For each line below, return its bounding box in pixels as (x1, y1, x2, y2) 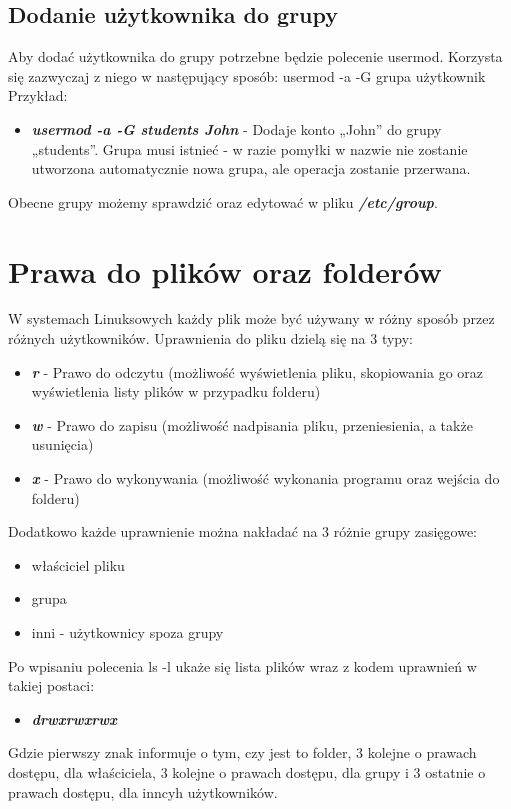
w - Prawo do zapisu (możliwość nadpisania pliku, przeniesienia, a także (31, 414, 473, 435)
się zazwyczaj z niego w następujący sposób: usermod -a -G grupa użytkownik (8, 65, 486, 86)
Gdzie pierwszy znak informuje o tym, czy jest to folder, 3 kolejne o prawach (8, 742, 477, 763)
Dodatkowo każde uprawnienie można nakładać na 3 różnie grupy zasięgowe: (8, 521, 478, 542)
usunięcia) (31, 434, 94, 455)
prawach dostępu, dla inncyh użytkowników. (8, 781, 278, 802)
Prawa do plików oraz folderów (8, 250, 442, 291)
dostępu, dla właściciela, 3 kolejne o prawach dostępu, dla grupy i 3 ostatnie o (8, 761, 486, 782)
